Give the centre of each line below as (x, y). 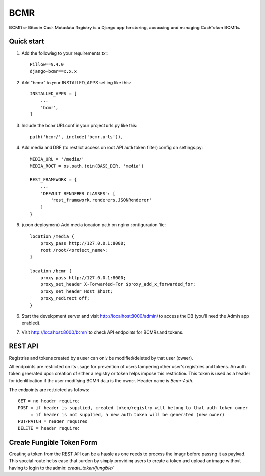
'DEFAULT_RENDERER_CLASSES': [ (78, 193)
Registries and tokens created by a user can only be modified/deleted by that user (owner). (101, 358)
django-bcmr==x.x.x (53, 71)
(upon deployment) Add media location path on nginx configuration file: (94, 225)
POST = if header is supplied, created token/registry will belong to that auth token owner (133, 407)
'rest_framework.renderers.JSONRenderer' (101, 200)
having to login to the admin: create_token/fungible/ (61, 468)
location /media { (52, 236)
